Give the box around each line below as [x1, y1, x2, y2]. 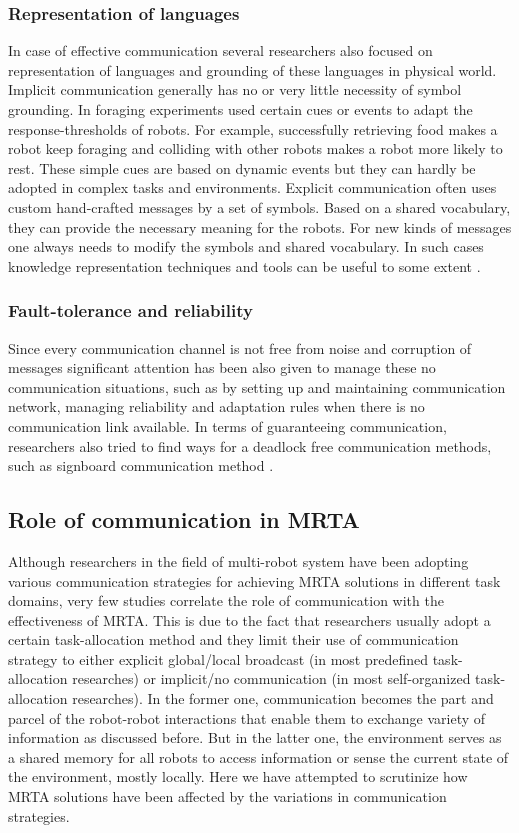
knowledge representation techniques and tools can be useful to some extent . [8, 255, 481, 276]
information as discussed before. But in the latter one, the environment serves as [8, 727, 502, 748]
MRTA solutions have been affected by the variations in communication [8, 786, 447, 807]
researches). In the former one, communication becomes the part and [72, 688, 494, 709]
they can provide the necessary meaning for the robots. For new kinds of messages [8, 216, 512, 237]
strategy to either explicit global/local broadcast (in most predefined [8, 648, 429, 669]
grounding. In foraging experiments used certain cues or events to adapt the [8, 99, 473, 119]
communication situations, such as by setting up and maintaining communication [8, 376, 506, 397]
